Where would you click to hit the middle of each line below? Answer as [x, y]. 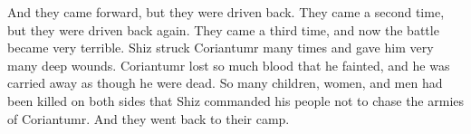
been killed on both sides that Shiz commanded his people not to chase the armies [236, 100]
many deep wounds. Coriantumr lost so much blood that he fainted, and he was [229, 65]
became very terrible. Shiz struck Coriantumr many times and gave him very [221, 48]
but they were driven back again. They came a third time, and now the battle [223, 29]
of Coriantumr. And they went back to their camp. [149, 118]
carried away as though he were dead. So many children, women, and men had [225, 83]
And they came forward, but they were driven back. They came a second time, [226, 12]
